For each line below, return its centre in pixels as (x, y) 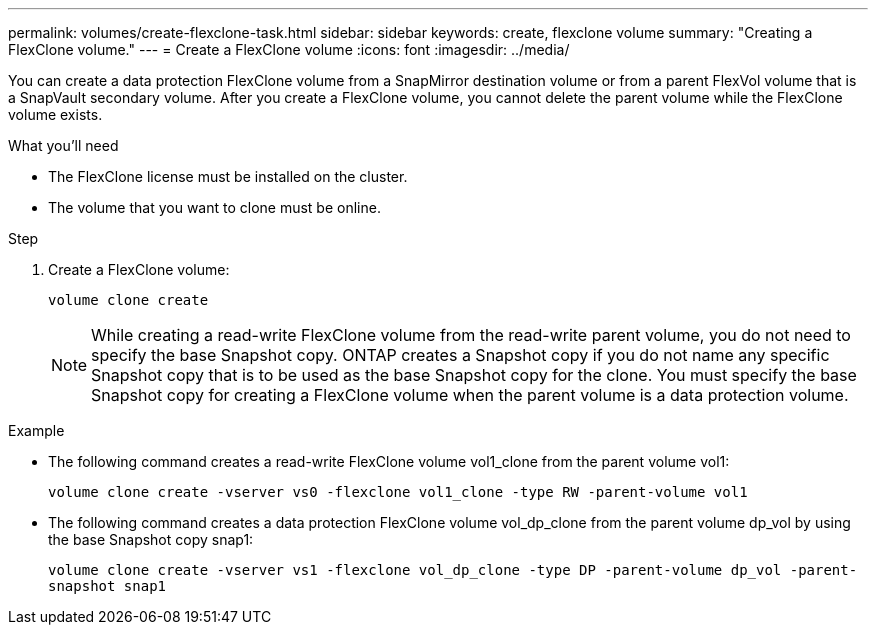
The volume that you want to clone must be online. (214, 207)
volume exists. (55, 114)
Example (36, 430)
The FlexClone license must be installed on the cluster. (228, 176)
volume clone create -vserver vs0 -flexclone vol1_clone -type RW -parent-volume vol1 (398, 492)
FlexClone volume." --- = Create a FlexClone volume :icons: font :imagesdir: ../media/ (289, 49)
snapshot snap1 (107, 586)
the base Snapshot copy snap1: (151, 539)
